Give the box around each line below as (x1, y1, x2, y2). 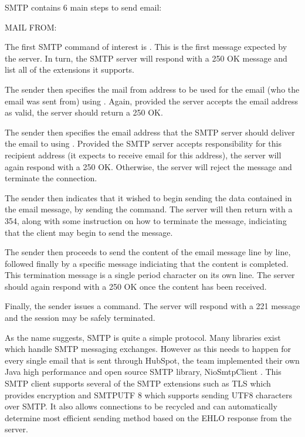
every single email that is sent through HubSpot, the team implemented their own (5, 354, 300, 366)
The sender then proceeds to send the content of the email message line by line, (5, 246, 291, 258)
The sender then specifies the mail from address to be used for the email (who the (5, 83, 300, 95)
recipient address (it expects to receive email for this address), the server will (5, 148, 282, 161)
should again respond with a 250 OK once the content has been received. (5, 280, 267, 292)
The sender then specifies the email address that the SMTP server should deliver (5, 126, 295, 138)
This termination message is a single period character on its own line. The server (5, 269, 295, 281)
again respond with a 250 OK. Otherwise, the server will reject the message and (5, 160, 292, 172)
